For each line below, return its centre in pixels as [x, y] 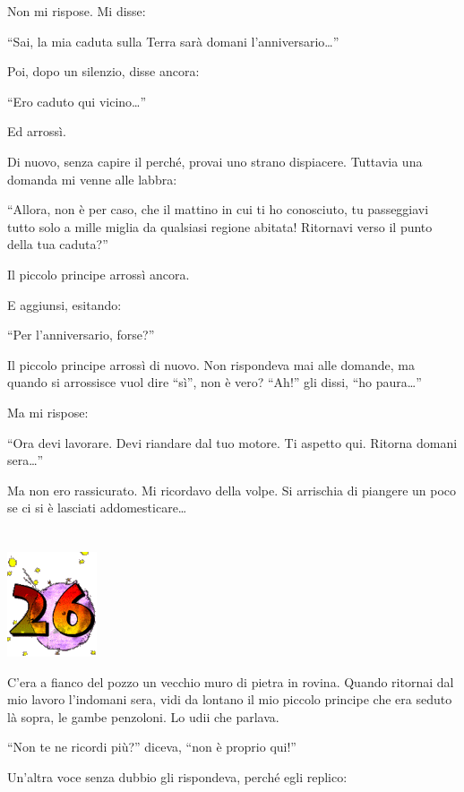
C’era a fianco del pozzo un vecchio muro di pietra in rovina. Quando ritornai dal [231, 681]
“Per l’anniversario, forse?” [81, 335]
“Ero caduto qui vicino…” [77, 101]
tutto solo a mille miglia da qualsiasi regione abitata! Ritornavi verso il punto [220, 226]
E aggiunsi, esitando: [64, 304]
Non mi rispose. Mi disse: [77, 11]
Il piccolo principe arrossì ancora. [99, 274]
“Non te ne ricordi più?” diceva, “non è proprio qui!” [152, 747]
